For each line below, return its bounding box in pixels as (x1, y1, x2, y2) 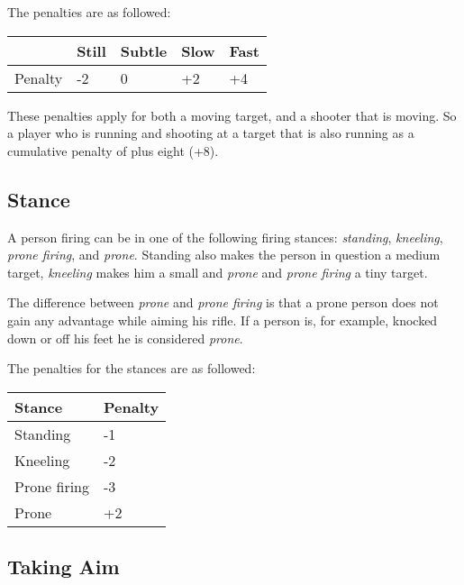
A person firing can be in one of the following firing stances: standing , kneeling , (7, 227, 443, 246)
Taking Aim (7, 553, 120, 580)
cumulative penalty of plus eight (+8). (7, 141, 219, 160)
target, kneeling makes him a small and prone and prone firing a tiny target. (7, 262, 428, 281)
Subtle (120, 40, 168, 61)
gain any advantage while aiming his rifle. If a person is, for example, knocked (7, 310, 438, 329)
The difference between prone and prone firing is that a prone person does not (7, 293, 439, 312)
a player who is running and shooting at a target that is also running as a (7, 123, 414, 142)
